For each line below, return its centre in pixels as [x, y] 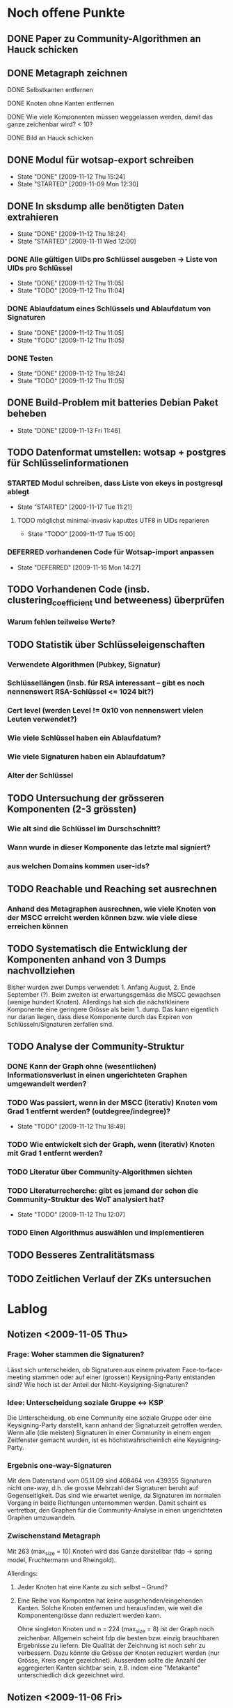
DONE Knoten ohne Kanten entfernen [61, 103]
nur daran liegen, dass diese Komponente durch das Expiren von [100, 1017]
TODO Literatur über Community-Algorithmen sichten [100, 1172]
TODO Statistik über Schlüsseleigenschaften [106, 645]
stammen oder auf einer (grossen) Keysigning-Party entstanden [124, 1377]
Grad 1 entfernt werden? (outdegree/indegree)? [89, 1111]
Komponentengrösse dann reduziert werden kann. [89, 1616]
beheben [27, 414]
